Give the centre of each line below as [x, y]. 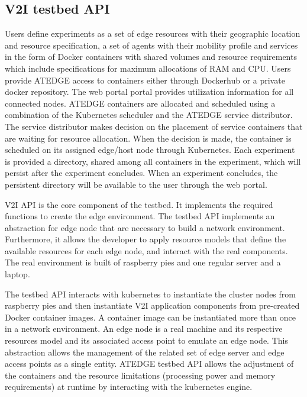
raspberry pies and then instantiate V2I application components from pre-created [152, 305]
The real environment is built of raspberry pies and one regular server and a [143, 262]
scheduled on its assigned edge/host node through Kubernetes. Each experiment [150, 150]
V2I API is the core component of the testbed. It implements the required [139, 204]
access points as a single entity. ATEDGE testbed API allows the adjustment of [149, 364]
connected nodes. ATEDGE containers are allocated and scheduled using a [140, 103]
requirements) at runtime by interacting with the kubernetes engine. [129, 387]
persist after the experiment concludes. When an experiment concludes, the [141, 173]
